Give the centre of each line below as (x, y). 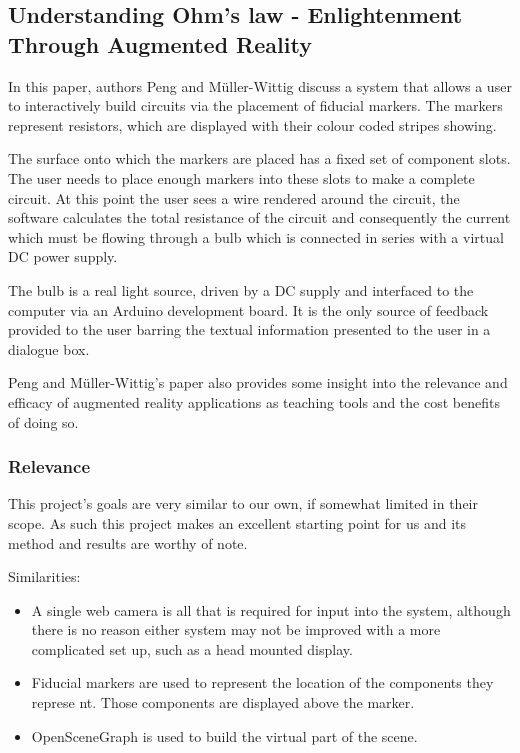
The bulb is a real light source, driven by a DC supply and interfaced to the (241, 289)
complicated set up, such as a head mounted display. (192, 648)
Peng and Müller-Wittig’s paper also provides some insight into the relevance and (258, 382)
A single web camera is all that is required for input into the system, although (271, 609)
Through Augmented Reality (160, 43)
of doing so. (43, 421)
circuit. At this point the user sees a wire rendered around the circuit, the (234, 197)
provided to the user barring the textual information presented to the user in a (249, 329)
